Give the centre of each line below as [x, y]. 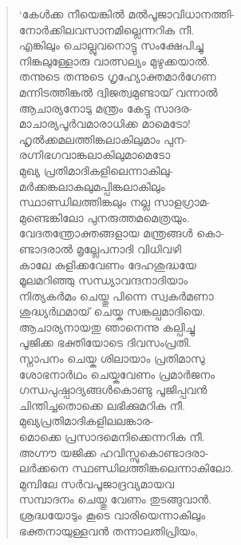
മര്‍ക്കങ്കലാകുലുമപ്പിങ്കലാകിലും [92, 186]
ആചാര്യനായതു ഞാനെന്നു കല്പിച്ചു [107, 326]
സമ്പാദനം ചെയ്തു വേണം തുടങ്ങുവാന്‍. [115, 499]
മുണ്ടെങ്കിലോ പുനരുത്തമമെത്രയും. [104, 217]
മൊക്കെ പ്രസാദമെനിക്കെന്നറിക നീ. [112, 437]
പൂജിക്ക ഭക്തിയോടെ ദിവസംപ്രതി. [105, 342]
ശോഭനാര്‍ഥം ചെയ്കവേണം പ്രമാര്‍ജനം [117, 374]
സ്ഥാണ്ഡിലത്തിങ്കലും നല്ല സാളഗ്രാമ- [115, 202]
